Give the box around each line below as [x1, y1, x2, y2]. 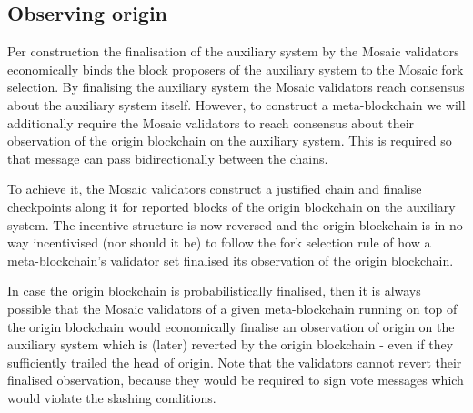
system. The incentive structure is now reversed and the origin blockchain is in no [7, 215, 463, 234]
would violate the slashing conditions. [7, 388, 216, 407]
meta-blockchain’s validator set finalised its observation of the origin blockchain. [7, 250, 454, 269]
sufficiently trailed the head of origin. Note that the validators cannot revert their [7, 352, 462, 371]
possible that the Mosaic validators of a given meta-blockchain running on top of [7, 298, 458, 317]
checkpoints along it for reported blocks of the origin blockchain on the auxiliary [7, 196, 456, 216]
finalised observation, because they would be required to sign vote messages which [7, 370, 464, 389]
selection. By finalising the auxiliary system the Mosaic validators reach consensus [7, 77, 465, 96]
